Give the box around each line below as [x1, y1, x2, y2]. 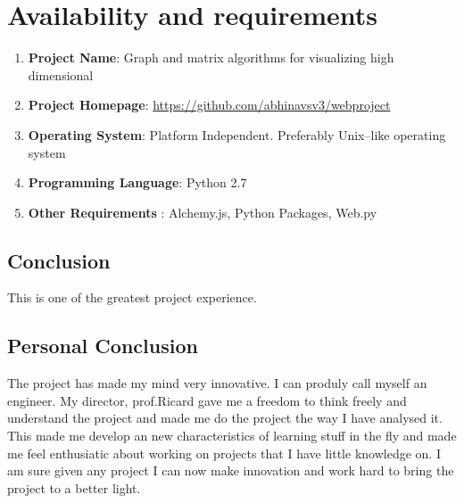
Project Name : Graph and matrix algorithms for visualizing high [28, 48, 394, 67]
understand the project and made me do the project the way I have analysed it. [7, 408, 443, 427]
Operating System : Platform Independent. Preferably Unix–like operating [28, 125, 446, 144]
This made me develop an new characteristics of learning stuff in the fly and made [7, 426, 457, 445]
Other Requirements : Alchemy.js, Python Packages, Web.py [28, 202, 377, 221]
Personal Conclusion [7, 332, 198, 359]
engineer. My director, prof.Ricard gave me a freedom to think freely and [7, 391, 407, 409]
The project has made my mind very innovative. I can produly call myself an [7, 374, 427, 392]
